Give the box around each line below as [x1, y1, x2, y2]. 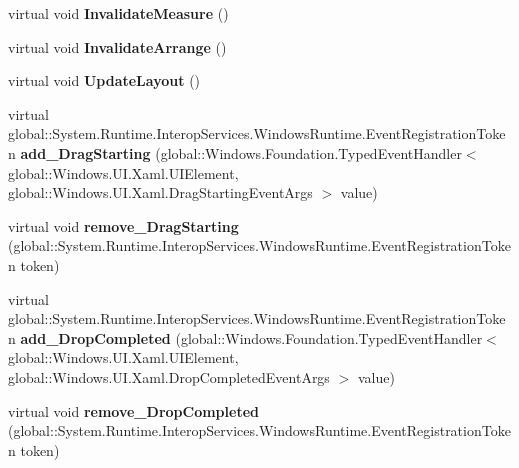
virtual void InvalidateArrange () [8, 36, 227, 57]
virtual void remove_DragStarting [8, 215, 239, 236]
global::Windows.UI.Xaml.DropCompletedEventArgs [8, 366, 330, 387]
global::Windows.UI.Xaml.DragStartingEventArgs [8, 182, 313, 203]
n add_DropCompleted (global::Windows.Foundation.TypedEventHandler [8, 327, 483, 348]
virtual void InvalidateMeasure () [8, 3, 229, 23]
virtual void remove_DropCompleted [8, 400, 259, 421]
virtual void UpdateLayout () [8, 70, 201, 91]
